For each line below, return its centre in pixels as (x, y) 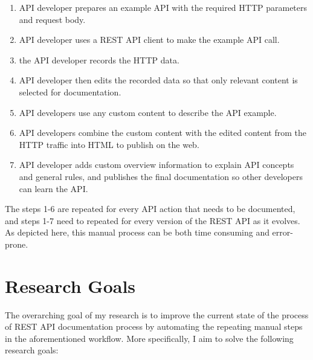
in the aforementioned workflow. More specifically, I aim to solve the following (149, 338)
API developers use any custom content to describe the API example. (148, 112)
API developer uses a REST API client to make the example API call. (149, 40)
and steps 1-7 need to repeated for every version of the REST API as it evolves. (153, 220)
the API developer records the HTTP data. (99, 59)
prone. (17, 244)
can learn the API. (53, 188)
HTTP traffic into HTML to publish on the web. (109, 144)
